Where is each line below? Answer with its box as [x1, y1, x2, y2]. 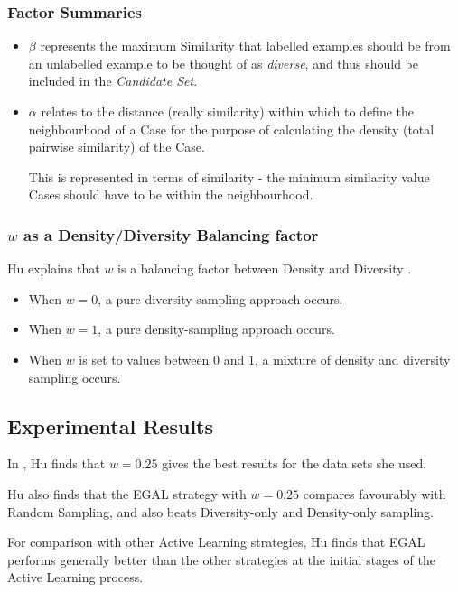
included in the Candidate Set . [28, 71, 198, 90]
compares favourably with [303, 484, 446, 503]
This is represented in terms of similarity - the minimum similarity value [28, 167, 430, 186]
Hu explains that [7, 259, 100, 278]
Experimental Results [7, 412, 213, 439]
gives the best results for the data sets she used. [162, 454, 427, 473]
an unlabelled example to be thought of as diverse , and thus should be [28, 53, 418, 72]
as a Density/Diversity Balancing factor [23, 223, 319, 245]
